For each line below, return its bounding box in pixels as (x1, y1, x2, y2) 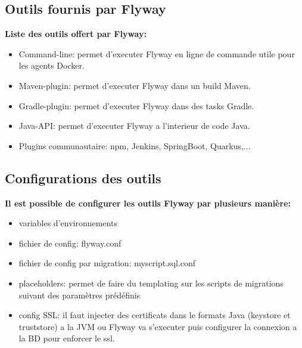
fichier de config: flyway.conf (18, 236, 122, 249)
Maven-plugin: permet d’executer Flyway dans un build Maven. (18, 79, 251, 91)
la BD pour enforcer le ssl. (18, 332, 115, 344)
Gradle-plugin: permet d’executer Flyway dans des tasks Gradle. (18, 99, 254, 112)
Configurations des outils (5, 168, 161, 187)
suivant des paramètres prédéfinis (18, 288, 141, 301)
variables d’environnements (18, 217, 117, 229)
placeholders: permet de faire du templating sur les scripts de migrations (18, 276, 284, 289)
